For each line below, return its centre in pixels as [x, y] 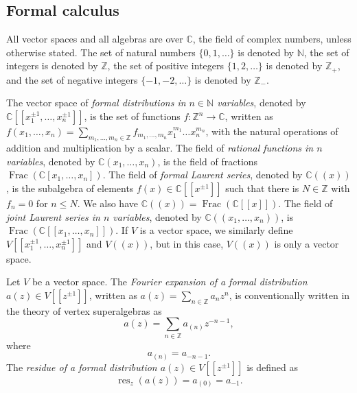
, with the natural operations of [272, 131]
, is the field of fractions [208, 161]
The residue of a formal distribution [82, 367]
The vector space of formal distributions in [96, 103]
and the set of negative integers [72, 79]
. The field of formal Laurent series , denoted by [203, 175]
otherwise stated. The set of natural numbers [101, 52]
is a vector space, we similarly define [216, 230]
